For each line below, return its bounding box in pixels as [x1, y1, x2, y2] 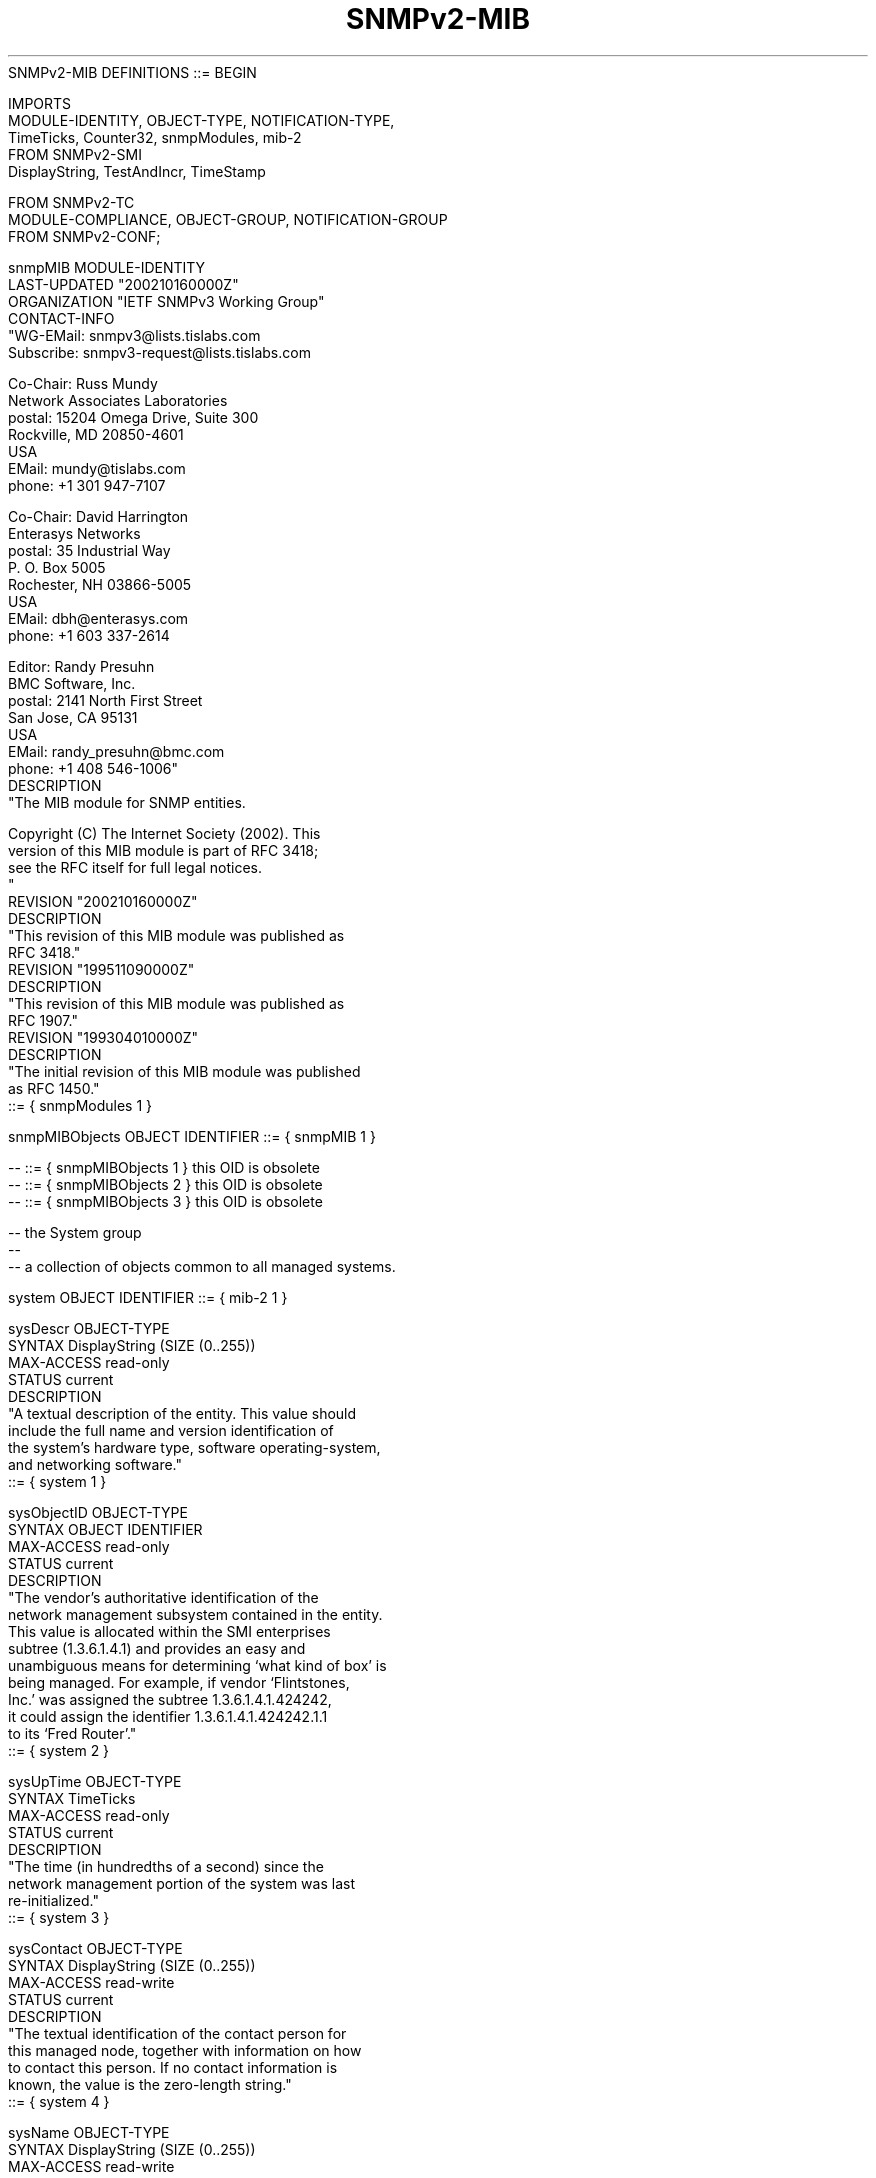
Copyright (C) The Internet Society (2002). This [8, 824, 321, 842]
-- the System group [8, 1223, 142, 1241]
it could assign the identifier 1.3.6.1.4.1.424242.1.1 [8, 1707, 328, 1725]
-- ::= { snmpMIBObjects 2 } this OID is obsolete [8, 1175, 323, 1193]
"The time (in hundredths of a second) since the [8, 1857, 324, 1875]
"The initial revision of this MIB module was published [8, 1062, 361, 1080]
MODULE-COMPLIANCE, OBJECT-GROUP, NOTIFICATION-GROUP [8, 210, 448, 228]
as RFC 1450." [8, 1079, 100, 1097]
